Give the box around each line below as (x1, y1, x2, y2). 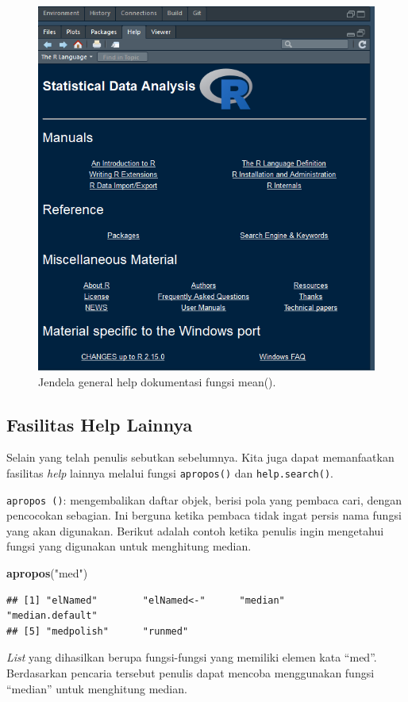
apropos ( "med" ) (6, 565, 88, 581)
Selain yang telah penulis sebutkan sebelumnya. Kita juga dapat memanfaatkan (6, 449, 395, 466)
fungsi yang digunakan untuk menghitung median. (6, 538, 252, 554)
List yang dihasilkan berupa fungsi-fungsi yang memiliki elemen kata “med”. (6, 649, 377, 666)
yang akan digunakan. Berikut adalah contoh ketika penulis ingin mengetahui (6, 522, 384, 539)
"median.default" (6, 610, 98, 622)
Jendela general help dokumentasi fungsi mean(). (38, 373, 276, 389)
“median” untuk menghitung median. (6, 680, 187, 696)
